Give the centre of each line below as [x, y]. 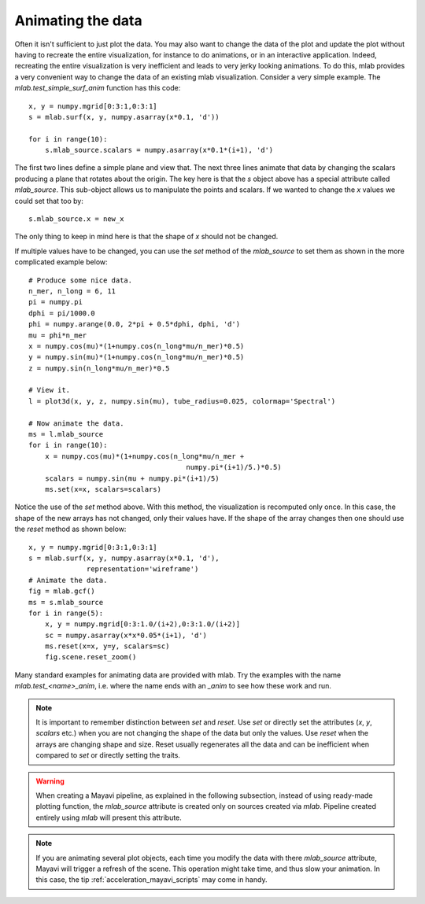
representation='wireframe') [143, 569]
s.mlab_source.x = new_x [76, 219]
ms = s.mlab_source [66, 602]
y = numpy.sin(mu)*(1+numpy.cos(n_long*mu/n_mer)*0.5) [137, 357]
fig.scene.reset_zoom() [91, 657]
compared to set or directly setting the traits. [108, 755]
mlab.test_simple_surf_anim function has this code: [98, 88]
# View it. [50, 390]
